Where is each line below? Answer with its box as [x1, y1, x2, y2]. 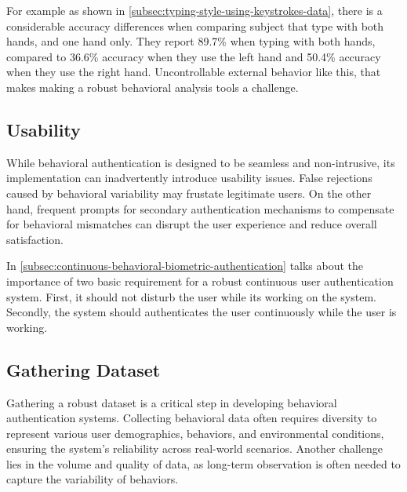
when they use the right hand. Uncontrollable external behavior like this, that [6, 64, 381, 80]
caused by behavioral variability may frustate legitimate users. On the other [6, 184, 372, 201]
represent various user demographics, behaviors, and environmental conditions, [6, 425, 384, 441]
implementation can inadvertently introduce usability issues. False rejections [6, 169, 372, 186]
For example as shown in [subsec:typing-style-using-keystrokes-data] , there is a [6, 2, 383, 18]
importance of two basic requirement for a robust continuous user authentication [6, 272, 394, 289]
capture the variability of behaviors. [6, 471, 179, 487]
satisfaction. [6, 231, 64, 247]
